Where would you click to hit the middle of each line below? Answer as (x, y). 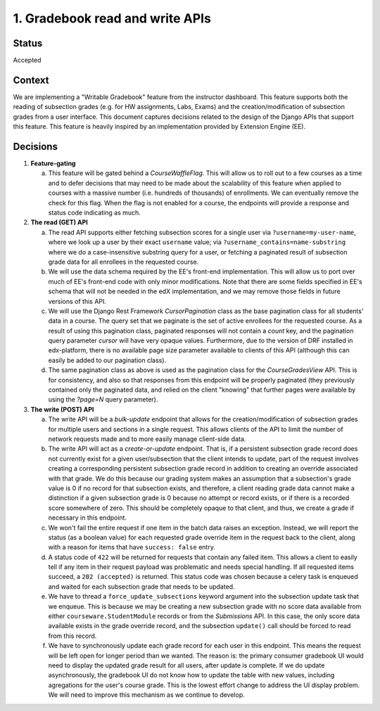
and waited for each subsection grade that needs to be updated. (141, 587)
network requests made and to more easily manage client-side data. (147, 439)
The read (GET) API (59, 222)
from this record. (72, 636)
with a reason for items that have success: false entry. (132, 547)
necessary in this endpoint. (87, 518)
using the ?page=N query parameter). (103, 399)
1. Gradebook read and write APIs (112, 18)
